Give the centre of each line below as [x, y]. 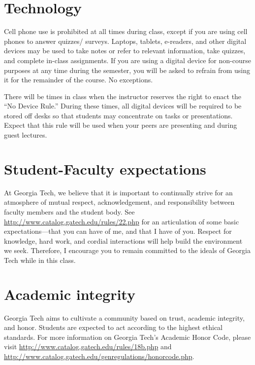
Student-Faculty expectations [105, 168]
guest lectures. [26, 135]
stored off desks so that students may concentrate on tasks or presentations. [118, 115]
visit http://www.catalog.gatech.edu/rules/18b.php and [88, 347]
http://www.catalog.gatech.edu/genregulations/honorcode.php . [99, 356]
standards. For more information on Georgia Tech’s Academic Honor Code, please [127, 337]
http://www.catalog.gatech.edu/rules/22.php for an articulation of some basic [122, 221]
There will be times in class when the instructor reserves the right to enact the [123, 96]
